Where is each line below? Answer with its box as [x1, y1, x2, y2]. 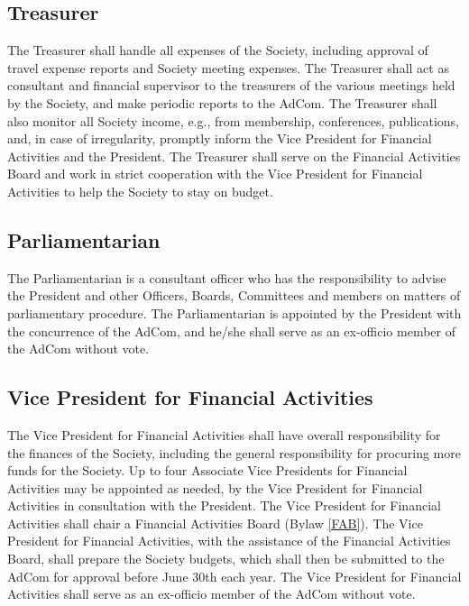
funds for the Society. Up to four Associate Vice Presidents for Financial [7, 461, 408, 480]
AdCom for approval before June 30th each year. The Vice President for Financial [7, 566, 462, 585]
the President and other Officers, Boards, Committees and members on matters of [7, 286, 461, 305]
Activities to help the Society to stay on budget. [7, 181, 273, 200]
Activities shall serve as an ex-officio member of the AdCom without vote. [7, 584, 416, 603]
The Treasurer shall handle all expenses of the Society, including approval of [7, 41, 428, 60]
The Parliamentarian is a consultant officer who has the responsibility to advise [7, 268, 446, 287]
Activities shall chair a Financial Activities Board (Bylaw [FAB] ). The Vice [7, 513, 423, 532]
